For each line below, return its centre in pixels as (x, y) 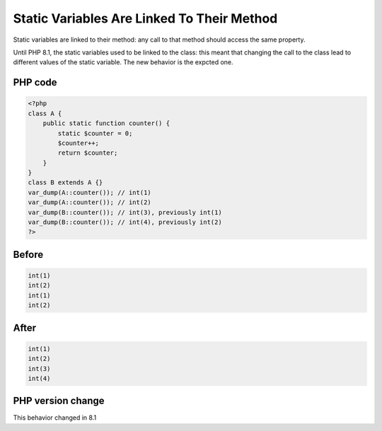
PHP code (35, 82)
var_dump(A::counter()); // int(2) (89, 202)
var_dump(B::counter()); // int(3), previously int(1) (125, 212)
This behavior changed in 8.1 (55, 418)
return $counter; (88, 153)
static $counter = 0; (95, 133)
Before (28, 254)
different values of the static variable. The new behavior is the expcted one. (123, 62)
